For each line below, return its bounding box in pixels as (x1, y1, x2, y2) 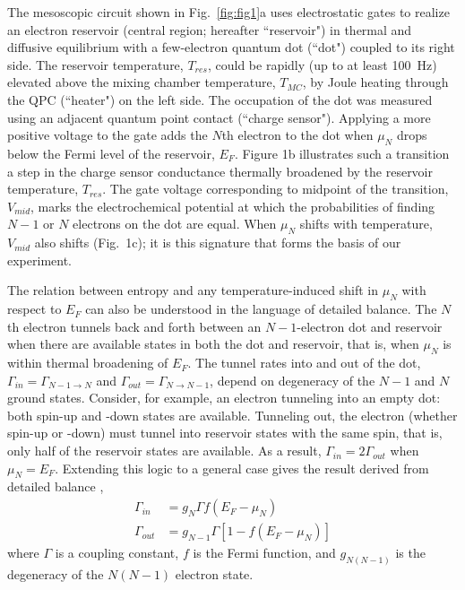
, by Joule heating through (302, 73, 449, 91)
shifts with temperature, (299, 214, 433, 233)
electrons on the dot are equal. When (73, 214, 277, 233)
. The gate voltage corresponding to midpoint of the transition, (102, 179, 449, 198)
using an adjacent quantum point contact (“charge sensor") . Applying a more (7, 108, 431, 126)
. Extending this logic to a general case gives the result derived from (55, 458, 429, 477)
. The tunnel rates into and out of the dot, (187, 353, 421, 372)
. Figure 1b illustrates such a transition (234, 143, 450, 162)
